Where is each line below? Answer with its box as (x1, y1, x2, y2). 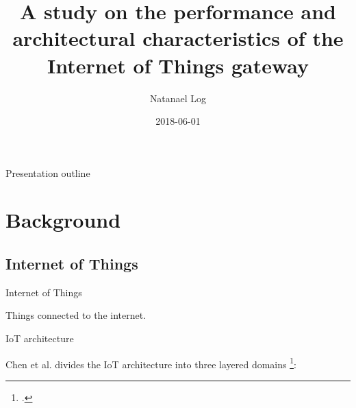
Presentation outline (5, 165, 90, 180)
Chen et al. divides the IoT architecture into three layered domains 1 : (5, 355, 296, 371)
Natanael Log (149, 91, 207, 105)
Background (5, 206, 121, 234)
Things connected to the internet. (5, 308, 147, 322)
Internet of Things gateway (47, 51, 309, 79)
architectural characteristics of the (12, 24, 344, 52)
